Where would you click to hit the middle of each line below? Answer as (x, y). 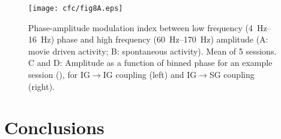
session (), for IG (59, 75)
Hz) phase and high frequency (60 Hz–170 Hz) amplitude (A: (154, 39)
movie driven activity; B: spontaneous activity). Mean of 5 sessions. (153, 51)
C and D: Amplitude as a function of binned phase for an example (150, 63)
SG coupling (232, 75)
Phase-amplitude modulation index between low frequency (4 (141, 27)
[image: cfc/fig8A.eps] (76, 8)
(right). (42, 86)
